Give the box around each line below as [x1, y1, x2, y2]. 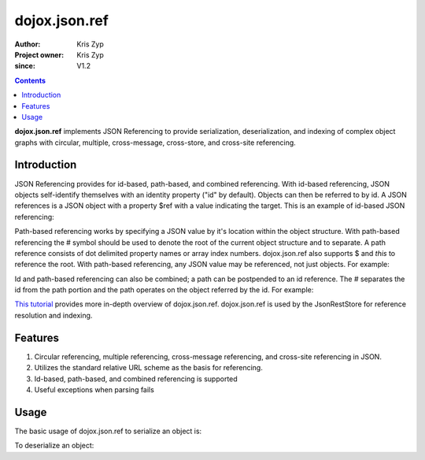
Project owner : [14, 50, 65, 59]
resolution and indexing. [14, 310, 93, 320]
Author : [14, 39, 41, 49]
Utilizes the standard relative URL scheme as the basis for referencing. [34, 363, 263, 373]
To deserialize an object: [14, 441, 94, 451]
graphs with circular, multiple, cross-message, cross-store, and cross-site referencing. [14, 138, 297, 147]
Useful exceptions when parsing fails [34, 384, 155, 394]
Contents [14, 76, 46, 85]
